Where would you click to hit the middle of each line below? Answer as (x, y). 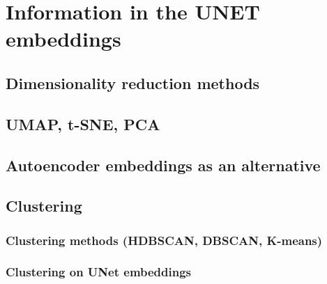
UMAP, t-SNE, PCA (83, 124)
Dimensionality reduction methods (133, 82)
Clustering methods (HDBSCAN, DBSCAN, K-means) (164, 240)
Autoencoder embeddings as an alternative (163, 165)
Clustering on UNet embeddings (99, 272)
